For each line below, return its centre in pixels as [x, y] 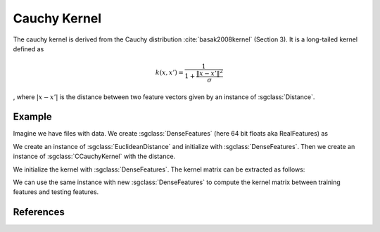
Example [32, 117]
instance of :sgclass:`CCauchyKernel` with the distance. [94, 156]
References [39, 212]
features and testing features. [56, 192]
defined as [28, 49]
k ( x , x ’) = [170, 73]
